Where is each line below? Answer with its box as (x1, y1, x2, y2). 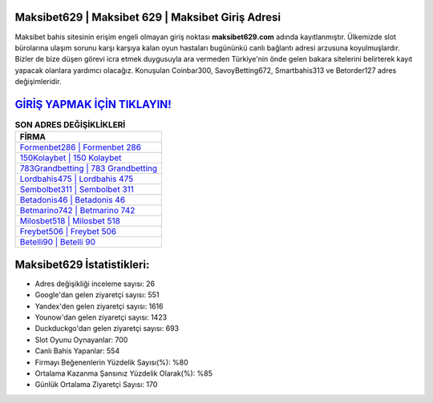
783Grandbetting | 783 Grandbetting (19, 163, 158, 174)
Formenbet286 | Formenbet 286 (19, 142, 142, 153)
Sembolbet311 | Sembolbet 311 (19, 184, 134, 195)
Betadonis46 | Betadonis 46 (19, 195, 126, 206)
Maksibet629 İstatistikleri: (14, 257, 150, 272)
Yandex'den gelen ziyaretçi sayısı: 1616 (34, 301, 164, 311)
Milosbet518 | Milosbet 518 (19, 216, 120, 227)
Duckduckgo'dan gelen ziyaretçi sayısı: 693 (34, 324, 180, 333)
